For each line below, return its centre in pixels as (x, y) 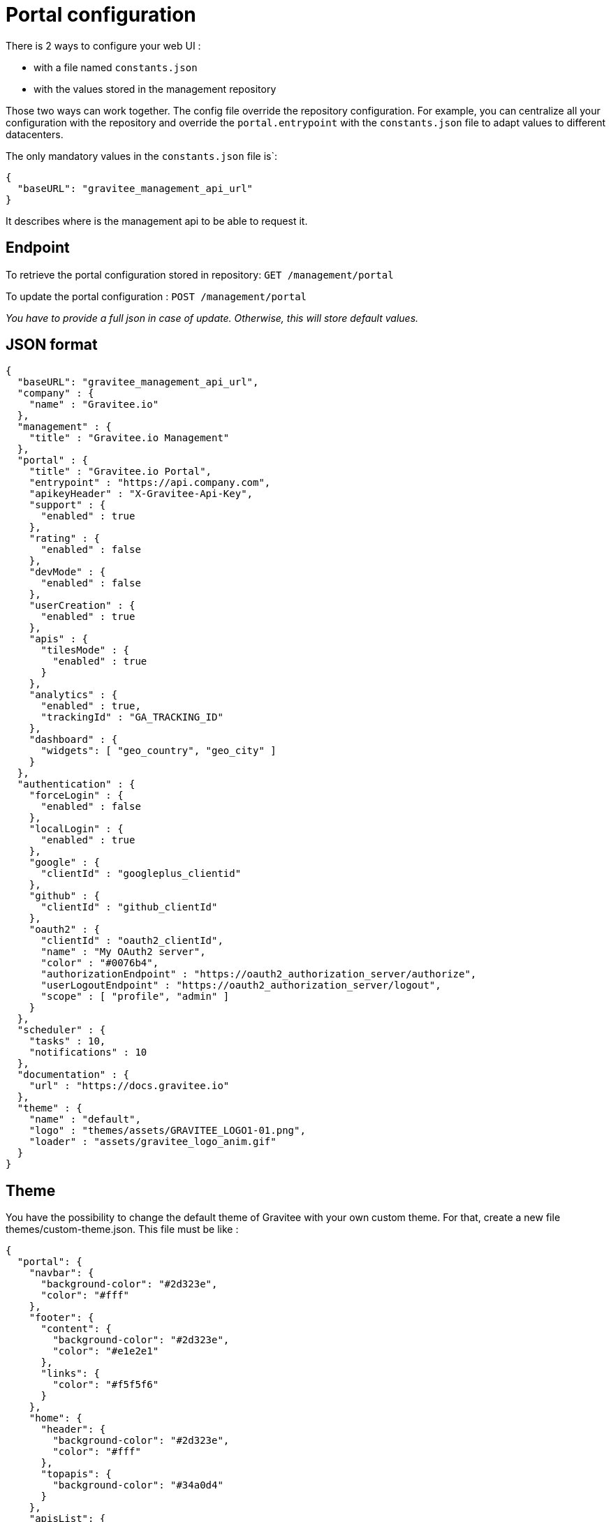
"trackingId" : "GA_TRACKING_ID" (132, 717)
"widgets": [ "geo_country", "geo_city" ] (159, 751)
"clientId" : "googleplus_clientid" (141, 874)
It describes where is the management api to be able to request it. (157, 221)
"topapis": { (76, 1474)
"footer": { (61, 1318)
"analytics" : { (73, 695)
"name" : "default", (85, 1120)
